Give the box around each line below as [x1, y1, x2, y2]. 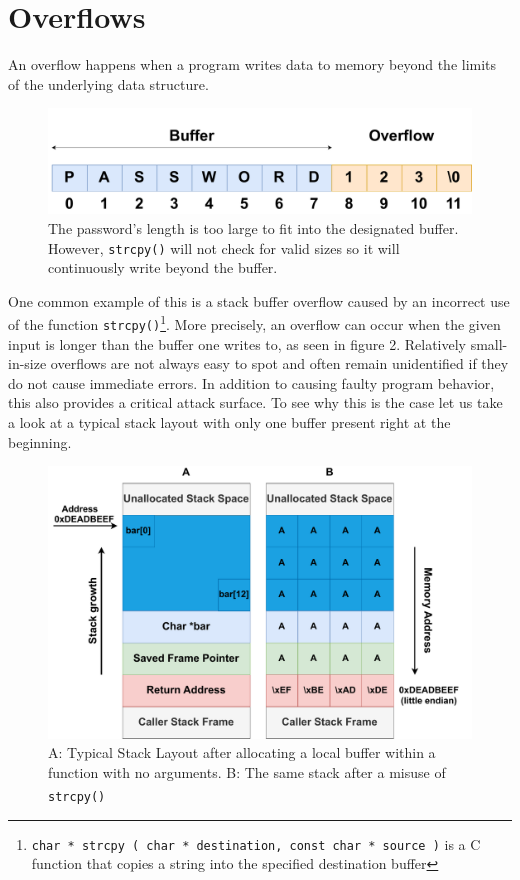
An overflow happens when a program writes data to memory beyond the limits [8, 54, 497, 75]
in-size [8, 353, 47, 374]
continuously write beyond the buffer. [48, 257, 278, 278]
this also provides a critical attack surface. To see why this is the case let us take [8, 392, 503, 413]
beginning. [8, 431, 72, 452]
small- [470, 333, 508, 354]
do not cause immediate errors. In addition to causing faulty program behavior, [8, 372, 495, 393]
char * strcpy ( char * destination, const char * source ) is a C [31, 833, 481, 854]
